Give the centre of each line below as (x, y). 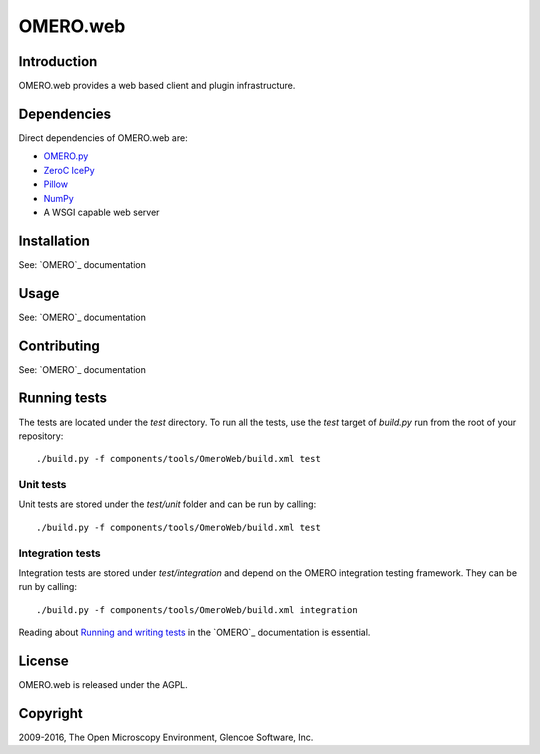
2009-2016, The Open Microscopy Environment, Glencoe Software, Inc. (166, 737)
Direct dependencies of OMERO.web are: (103, 137)
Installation (54, 240)
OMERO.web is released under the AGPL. (103, 685)
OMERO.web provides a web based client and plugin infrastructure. (157, 86)
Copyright (51, 713)
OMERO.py (66, 156)
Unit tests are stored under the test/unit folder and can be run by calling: (167, 504)
